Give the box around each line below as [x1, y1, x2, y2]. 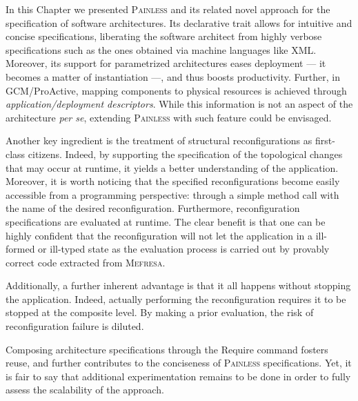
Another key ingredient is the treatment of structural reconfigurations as [6, 133, 312, 148]
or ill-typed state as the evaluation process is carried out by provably [38, 242, 330, 256]
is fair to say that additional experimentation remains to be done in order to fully [6, 369, 351, 383]
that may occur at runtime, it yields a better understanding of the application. [6, 160, 339, 175]
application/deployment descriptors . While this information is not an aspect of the [6, 97, 353, 111]
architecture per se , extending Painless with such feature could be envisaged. [6, 110, 332, 124]
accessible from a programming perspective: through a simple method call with [6, 187, 339, 202]
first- [315, 133, 335, 148]
